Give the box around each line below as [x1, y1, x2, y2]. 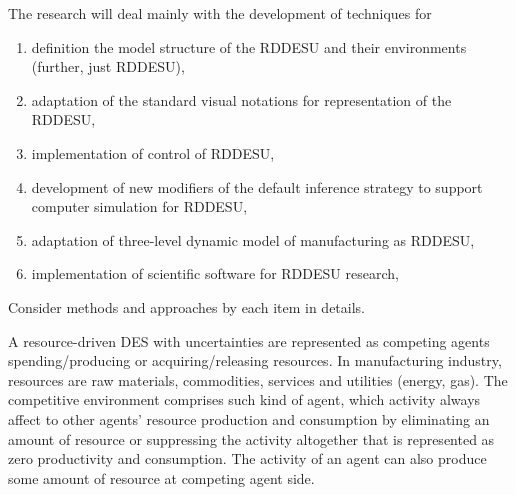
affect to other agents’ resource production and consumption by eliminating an [8, 408, 490, 429]
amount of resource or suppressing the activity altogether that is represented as [8, 428, 495, 449]
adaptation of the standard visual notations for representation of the [31, 89, 452, 110]
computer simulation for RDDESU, [31, 196, 248, 217]
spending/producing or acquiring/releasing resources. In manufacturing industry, [8, 350, 502, 371]
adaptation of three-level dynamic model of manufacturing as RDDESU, [31, 229, 475, 250]
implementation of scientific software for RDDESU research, [31, 263, 399, 284]
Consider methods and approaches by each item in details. [8, 296, 365, 317]
